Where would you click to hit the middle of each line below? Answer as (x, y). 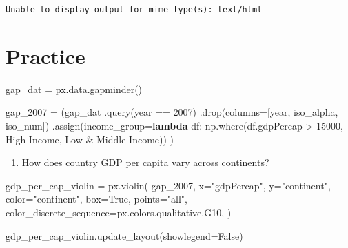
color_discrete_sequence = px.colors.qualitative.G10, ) (119, 212)
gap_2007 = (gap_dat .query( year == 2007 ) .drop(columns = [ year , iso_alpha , (172, 112)
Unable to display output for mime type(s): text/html (134, 10)
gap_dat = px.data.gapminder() (74, 89)
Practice (45, 55)
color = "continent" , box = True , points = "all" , (96, 199)
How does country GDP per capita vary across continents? (145, 162)
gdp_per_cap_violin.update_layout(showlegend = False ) (124, 235)
